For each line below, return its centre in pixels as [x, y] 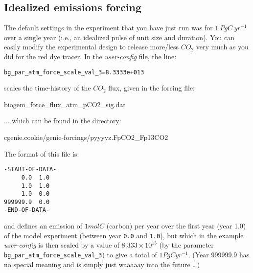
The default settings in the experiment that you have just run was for [108, 28]
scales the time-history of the [47, 88]
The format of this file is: [42, 153]
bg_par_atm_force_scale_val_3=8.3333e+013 [74, 72]
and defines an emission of [43, 226]
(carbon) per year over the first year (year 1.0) [176, 226]
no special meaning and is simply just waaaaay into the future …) [102, 264]
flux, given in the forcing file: [151, 88]
